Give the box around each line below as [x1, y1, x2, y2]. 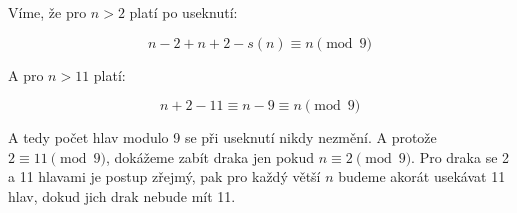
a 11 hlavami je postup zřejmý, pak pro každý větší [8, 166, 321, 187]
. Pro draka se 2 [411, 146, 510, 167]
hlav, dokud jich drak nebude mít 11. [8, 185, 236, 206]
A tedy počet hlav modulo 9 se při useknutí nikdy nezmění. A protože [8, 127, 437, 148]
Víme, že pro [8, 2, 87, 22]
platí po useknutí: [129, 2, 238, 22]
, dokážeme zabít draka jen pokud [105, 146, 315, 167]
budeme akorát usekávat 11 [338, 166, 506, 187]
